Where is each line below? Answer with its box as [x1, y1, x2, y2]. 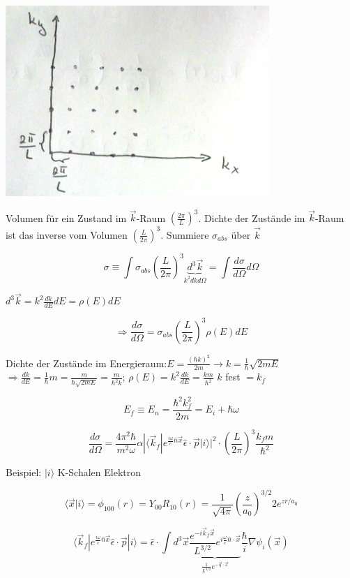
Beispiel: [6, 465, 42, 480]
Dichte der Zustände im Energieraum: [6, 355, 167, 370]
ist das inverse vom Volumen [6, 227, 128, 242]
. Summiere [160, 227, 209, 242]
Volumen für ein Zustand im [6, 210, 127, 225]
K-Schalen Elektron [57, 465, 141, 480]
